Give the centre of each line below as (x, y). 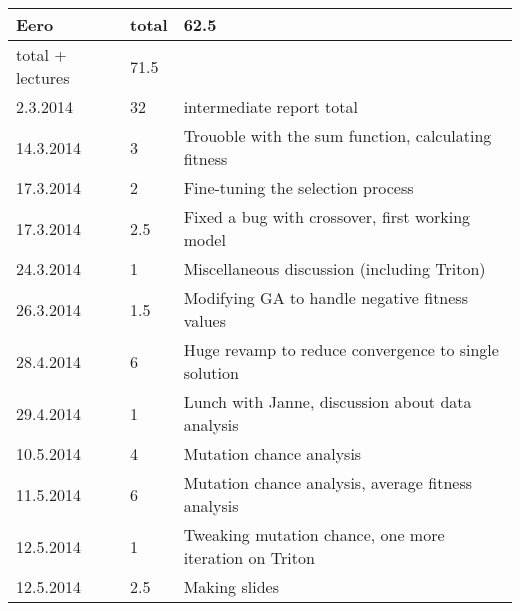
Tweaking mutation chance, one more (314, 534)
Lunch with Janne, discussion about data (327, 401)
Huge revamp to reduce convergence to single (341, 349)
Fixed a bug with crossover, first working (327, 216)
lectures (43, 77)
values (204, 320)
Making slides (231, 586)
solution (211, 372)
